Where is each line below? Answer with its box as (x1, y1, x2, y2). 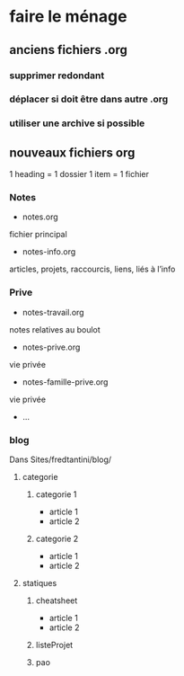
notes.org (22, 211, 58, 222)
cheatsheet (35, 595, 78, 606)
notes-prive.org (22, 342, 81, 352)
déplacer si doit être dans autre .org (9, 93, 169, 105)
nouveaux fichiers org (9, 145, 136, 160)
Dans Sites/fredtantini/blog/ (9, 454, 112, 465)
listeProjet (35, 640, 74, 651)
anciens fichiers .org (9, 42, 127, 58)
